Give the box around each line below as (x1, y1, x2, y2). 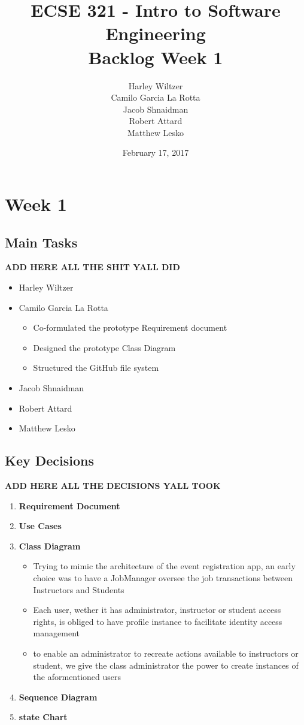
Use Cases (19, 519, 62, 532)
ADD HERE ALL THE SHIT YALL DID (5, 261, 180, 273)
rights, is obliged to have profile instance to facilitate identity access (33, 615, 282, 627)
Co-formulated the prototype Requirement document (33, 321, 227, 334)
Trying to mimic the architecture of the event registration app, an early (33, 560, 296, 572)
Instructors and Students (33, 583, 124, 596)
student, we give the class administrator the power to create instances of (33, 658, 299, 671)
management (33, 627, 80, 639)
